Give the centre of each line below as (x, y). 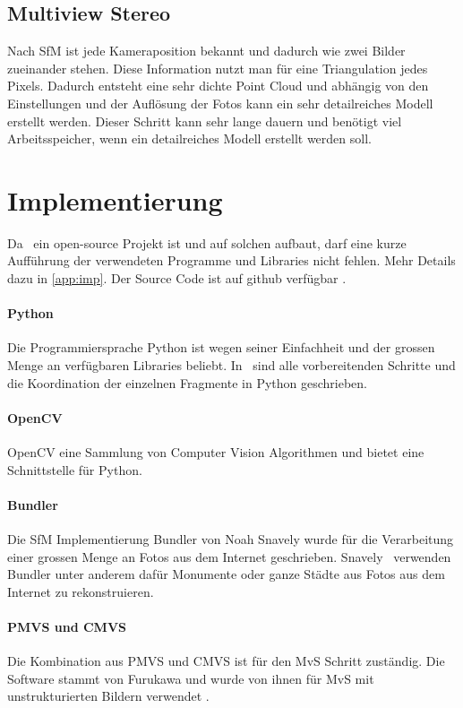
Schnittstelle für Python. (75, 469)
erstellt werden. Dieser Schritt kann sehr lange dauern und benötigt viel (205, 121)
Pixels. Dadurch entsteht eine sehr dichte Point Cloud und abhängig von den (218, 86)
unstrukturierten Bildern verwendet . (108, 696)
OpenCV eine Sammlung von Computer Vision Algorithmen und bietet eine (216, 452)
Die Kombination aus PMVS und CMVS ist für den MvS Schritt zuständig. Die (226, 661)
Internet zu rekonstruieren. (81, 591)
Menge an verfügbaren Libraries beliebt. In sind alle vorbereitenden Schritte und (231, 365)
